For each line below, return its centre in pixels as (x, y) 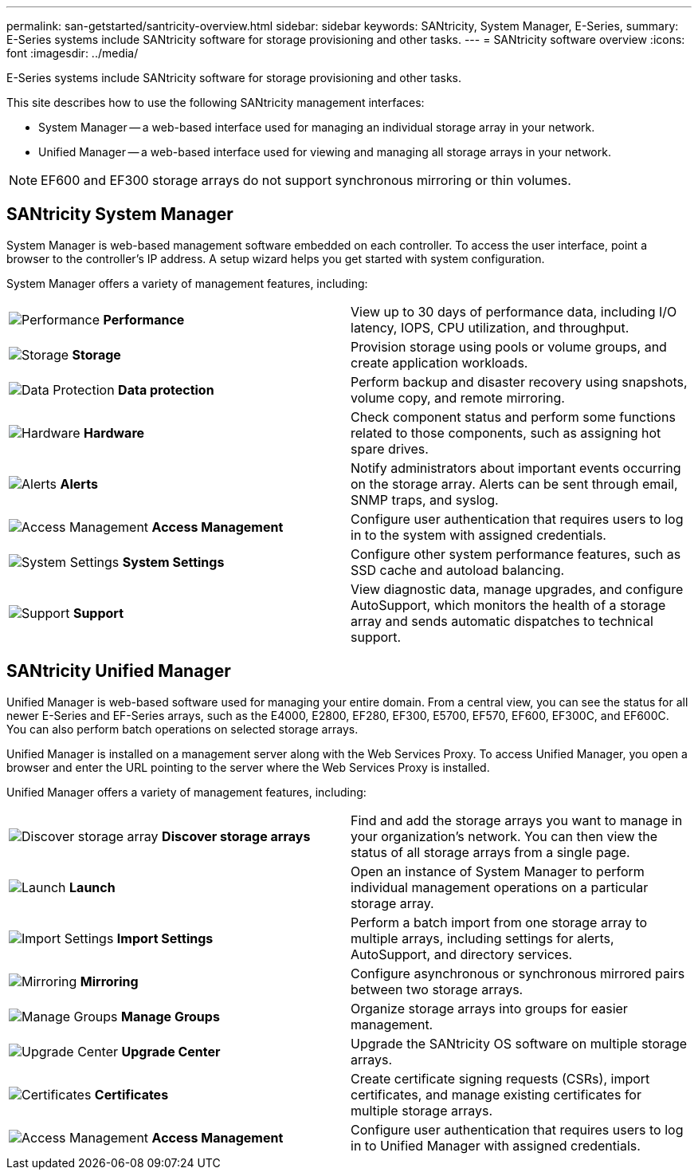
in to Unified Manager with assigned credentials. (496, 1145)
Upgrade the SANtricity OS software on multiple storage (519, 1043)
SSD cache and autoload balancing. (458, 570)
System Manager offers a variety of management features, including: (187, 283)
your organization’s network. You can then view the (504, 836)
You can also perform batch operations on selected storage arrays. (182, 729)
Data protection (166, 389)
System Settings (173, 562)
